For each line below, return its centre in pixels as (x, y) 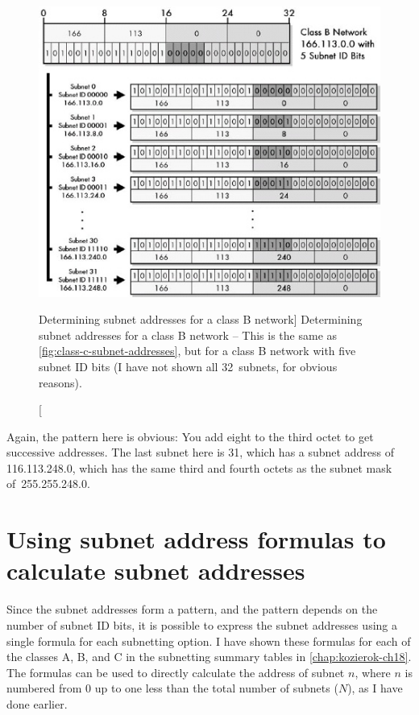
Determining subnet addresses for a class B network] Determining (201, 319)
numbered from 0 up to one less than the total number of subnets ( (172, 688)
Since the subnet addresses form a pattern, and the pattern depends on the (192, 609)
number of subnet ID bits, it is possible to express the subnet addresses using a (202, 624)
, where (373, 672)
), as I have (375, 688)
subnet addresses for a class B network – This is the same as (188, 335)
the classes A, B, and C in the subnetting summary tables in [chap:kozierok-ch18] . (209, 657)
